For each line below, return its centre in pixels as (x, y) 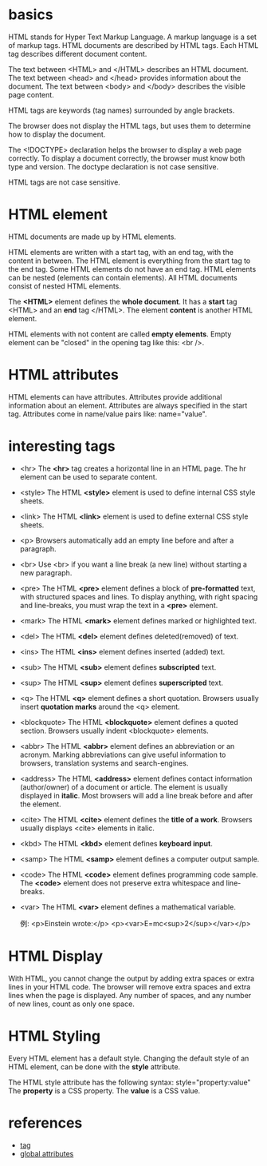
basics (31, 15)
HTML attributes (64, 375)
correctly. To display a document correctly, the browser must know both (127, 158)
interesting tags (62, 446)
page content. (31, 94)
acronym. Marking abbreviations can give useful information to (123, 754)
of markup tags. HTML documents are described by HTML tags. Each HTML (133, 45)
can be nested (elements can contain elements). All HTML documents (123, 277)
